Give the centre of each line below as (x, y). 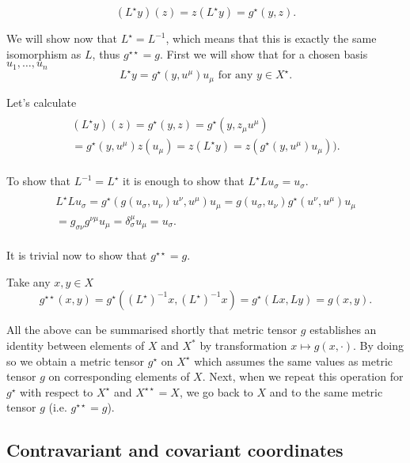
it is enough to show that (184, 181)
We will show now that (62, 38)
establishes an (343, 330)
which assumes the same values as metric (293, 361)
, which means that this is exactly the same (271, 38)
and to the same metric (326, 391)
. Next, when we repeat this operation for (303, 376)
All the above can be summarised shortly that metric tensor (152, 330)
